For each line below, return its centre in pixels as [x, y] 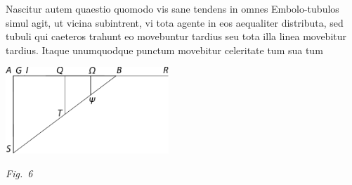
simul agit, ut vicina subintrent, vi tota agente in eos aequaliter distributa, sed [175, 22]
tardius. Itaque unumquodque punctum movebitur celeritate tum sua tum [164, 50]
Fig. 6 [19, 173]
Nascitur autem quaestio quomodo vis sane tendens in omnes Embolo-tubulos [172, 8]
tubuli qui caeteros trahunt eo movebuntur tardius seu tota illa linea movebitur [176, 36]
